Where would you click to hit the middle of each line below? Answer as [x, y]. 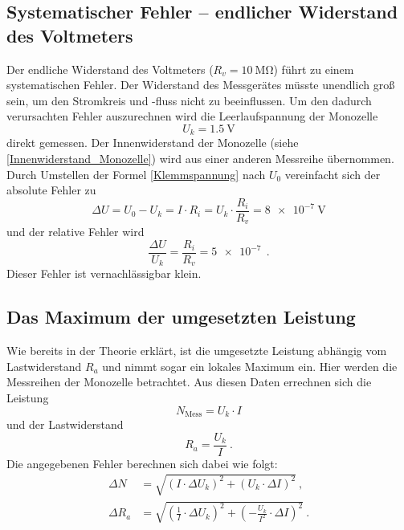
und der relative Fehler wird [75, 232]
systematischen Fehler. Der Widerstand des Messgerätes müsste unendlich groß [201, 85]
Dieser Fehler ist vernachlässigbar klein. [104, 273]
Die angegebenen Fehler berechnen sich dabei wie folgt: [142, 463]
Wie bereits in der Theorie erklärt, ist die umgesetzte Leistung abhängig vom [197, 351]
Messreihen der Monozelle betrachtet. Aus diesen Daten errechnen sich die [189, 382]
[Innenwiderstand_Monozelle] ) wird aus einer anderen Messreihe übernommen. [200, 159]
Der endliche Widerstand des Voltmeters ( [110, 69]
